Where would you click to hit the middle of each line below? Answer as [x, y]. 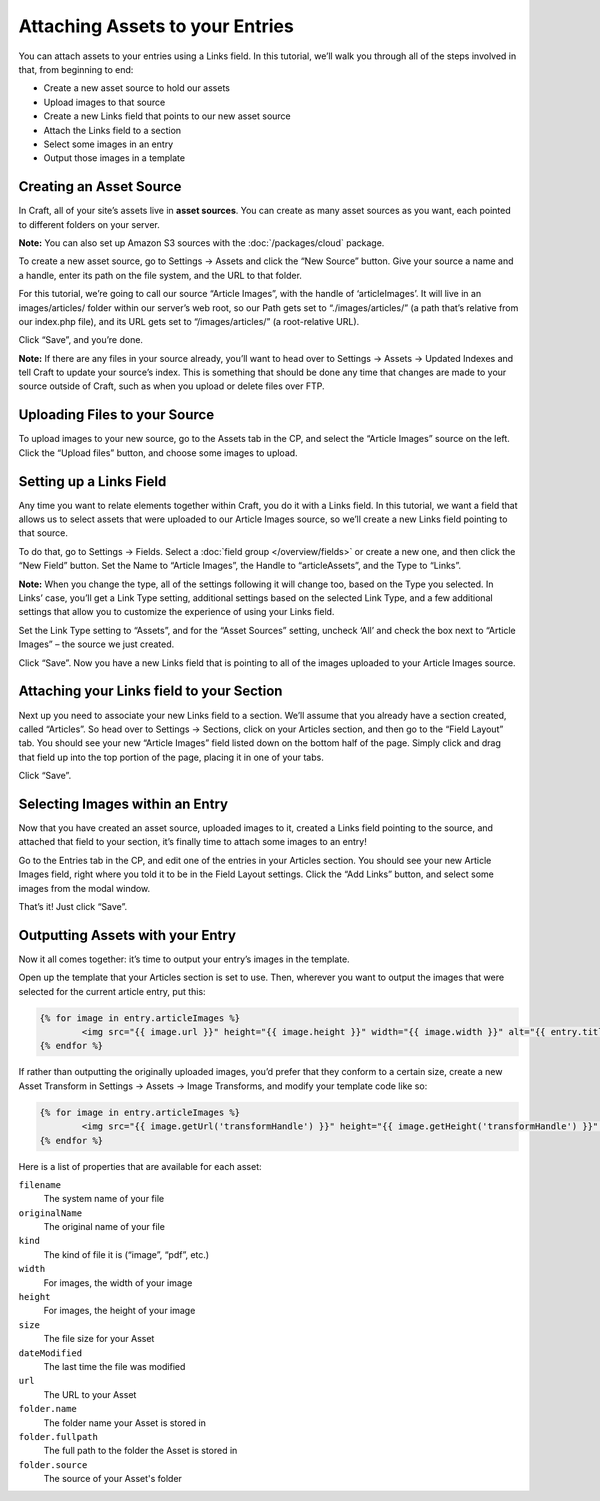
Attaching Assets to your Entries [156, 26]
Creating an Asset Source [100, 186]
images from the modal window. [84, 888]
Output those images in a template [114, 158]
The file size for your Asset [99, 1339]
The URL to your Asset [90, 1394]
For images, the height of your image [119, 1311]
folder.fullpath [58, 1436]
